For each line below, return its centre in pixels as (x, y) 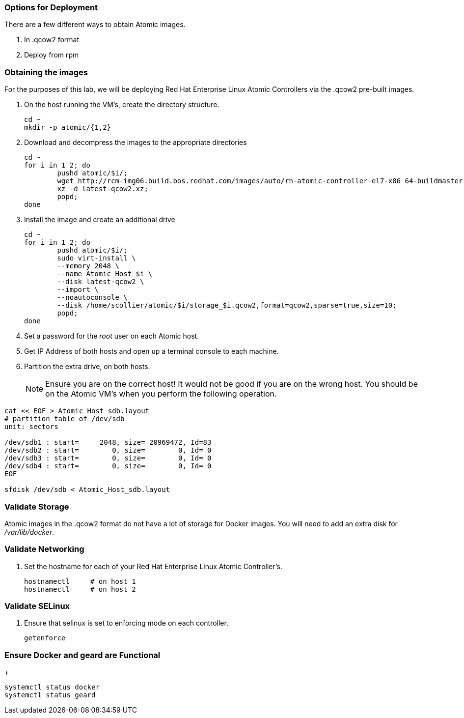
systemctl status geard (50, 695)
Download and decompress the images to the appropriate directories (136, 143)
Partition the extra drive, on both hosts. (87, 367)
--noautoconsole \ (92, 298)
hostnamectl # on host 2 (80, 589)
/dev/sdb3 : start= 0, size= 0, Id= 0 (108, 458)
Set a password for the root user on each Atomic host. (112, 336)
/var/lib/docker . (29, 532)
